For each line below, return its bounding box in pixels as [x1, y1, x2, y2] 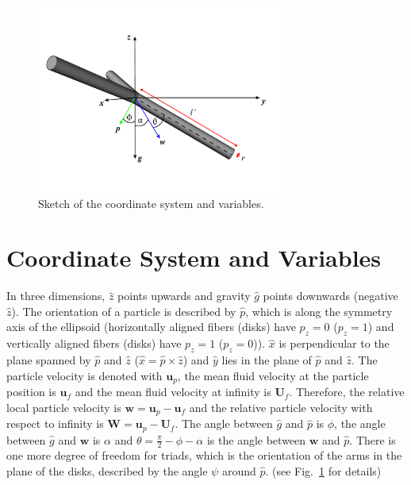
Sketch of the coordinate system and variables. [38, 194, 264, 211]
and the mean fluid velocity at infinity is [75, 383, 271, 400]
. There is [349, 431, 396, 448]
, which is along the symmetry [245, 302, 393, 319]
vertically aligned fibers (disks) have [6, 335, 182, 352]
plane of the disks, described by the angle [6, 463, 208, 479]
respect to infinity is [6, 415, 104, 432]
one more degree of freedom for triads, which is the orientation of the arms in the [6, 447, 402, 464]
